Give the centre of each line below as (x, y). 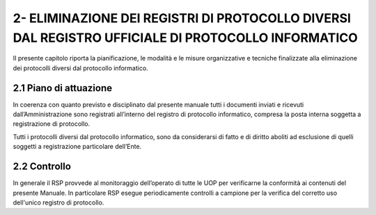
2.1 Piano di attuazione (63, 88)
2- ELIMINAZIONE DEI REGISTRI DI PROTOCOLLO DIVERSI (182, 18)
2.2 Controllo (42, 167)
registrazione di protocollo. (52, 124)
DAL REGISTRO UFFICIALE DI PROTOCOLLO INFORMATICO (185, 38)
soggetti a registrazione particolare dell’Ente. (77, 147)
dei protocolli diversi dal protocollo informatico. (81, 68)
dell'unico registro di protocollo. (58, 202)
